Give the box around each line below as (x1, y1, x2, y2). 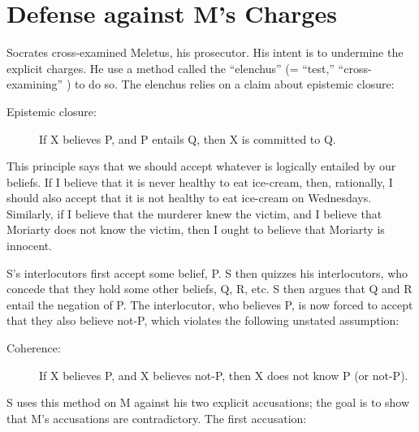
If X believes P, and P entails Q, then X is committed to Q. (39, 130, 336, 147)
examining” (6, 76, 63, 93)
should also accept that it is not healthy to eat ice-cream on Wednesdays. (6, 189, 372, 206)
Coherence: (6, 339, 61, 356)
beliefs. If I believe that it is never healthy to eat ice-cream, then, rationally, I (6, 173, 393, 190)
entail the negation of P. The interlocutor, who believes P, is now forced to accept (6, 296, 413, 313)
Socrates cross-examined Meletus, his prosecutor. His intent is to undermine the (6, 44, 404, 61)
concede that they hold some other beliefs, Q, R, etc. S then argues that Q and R (6, 280, 413, 297)
